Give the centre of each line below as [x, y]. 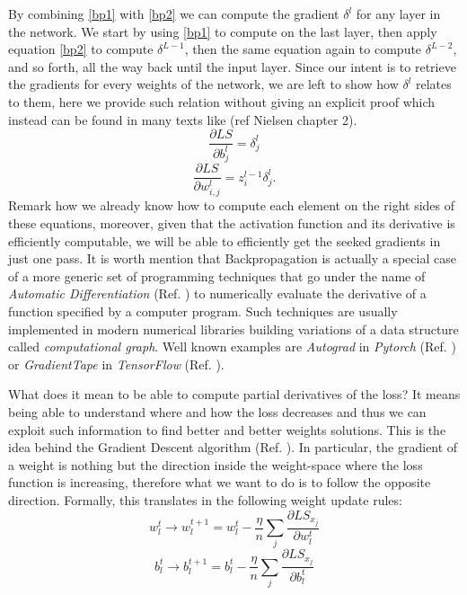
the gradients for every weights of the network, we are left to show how [203, 84]
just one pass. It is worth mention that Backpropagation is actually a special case [232, 258]
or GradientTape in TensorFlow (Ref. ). [116, 364]
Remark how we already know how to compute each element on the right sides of [231, 205]
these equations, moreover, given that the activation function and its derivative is [232, 223]
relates [434, 84]
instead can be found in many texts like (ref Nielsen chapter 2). [183, 119]
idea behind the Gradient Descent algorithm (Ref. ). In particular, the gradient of [233, 447]
